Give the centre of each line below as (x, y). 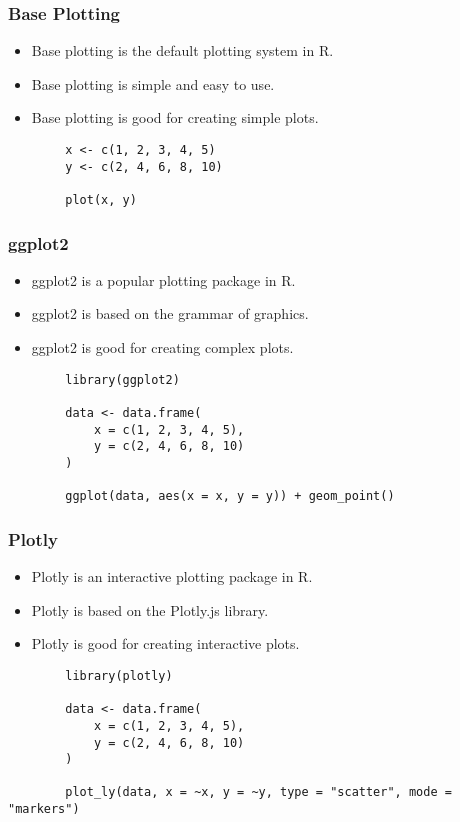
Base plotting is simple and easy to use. (153, 83)
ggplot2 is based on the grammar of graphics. (170, 313)
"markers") (44, 809)
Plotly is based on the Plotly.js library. (150, 609)
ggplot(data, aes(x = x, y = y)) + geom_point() (230, 496)
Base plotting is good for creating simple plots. (175, 117)
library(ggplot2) (122, 379)
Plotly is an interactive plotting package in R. (172, 576)
